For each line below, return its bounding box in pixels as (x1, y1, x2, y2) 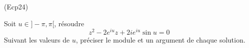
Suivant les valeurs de (4, 35, 70, 45)
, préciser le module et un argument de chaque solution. (76, 35, 246, 45)
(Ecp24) (4, 1, 28, 11)
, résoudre (54, 18, 84, 28)
